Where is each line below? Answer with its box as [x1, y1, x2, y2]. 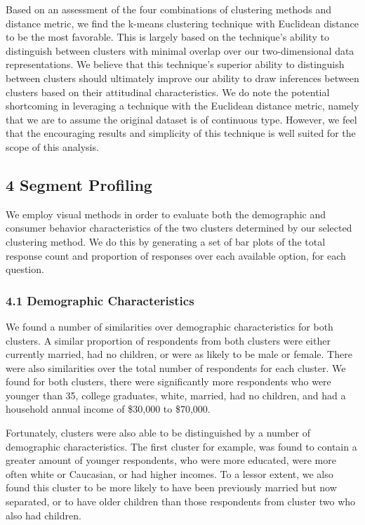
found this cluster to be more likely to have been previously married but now [6, 480, 337, 495]
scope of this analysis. [6, 139, 99, 154]
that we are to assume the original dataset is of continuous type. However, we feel [6, 112, 357, 126]
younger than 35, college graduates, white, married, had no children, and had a [6, 387, 346, 402]
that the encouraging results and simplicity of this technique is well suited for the [6, 126, 356, 140]
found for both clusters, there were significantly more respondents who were [6, 374, 331, 389]
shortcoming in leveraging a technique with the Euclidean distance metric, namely [6, 98, 359, 113]
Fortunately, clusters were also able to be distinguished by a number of [6, 425, 310, 440]
